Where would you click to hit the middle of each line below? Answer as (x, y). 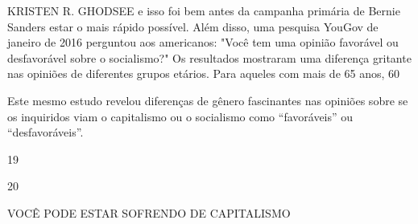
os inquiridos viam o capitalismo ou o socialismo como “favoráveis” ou (180, 116)
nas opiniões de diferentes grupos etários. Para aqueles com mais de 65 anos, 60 (204, 73)
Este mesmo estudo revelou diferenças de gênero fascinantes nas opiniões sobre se (208, 100)
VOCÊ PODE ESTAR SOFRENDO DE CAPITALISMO (149, 212)
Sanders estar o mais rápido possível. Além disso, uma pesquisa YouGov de (193, 26)
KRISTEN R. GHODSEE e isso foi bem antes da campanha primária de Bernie (204, 10)
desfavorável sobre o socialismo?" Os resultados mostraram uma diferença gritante (209, 57)
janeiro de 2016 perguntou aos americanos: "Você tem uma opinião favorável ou (203, 42)
